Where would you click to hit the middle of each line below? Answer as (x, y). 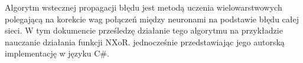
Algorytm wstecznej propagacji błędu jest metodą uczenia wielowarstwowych (144, 7)
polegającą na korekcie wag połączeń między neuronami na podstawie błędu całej (152, 19)
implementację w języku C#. (57, 53)
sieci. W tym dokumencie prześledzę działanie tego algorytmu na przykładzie (144, 30)
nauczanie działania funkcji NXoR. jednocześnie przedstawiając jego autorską (145, 42)
